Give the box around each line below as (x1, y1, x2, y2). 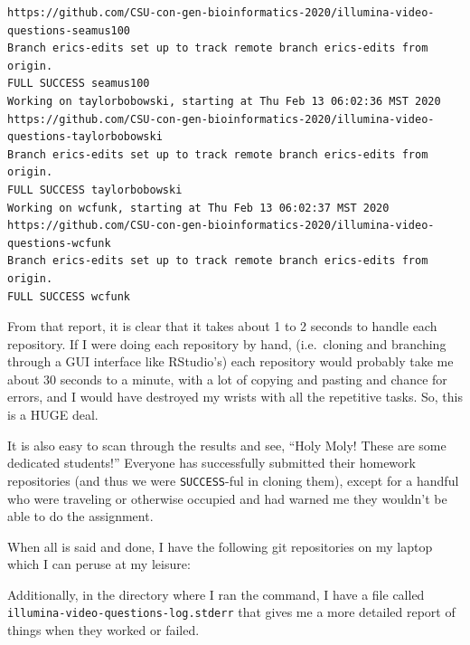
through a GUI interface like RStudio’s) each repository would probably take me (7, 352, 454, 371)
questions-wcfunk (7, 236, 111, 250)
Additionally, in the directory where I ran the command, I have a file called (7, 584, 425, 603)
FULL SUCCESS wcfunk (7, 289, 131, 303)
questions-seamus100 (7, 24, 131, 37)
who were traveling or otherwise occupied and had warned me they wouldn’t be (7, 488, 447, 507)
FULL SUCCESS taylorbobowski (7, 183, 183, 196)
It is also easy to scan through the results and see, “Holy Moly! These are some (7, 435, 446, 454)
